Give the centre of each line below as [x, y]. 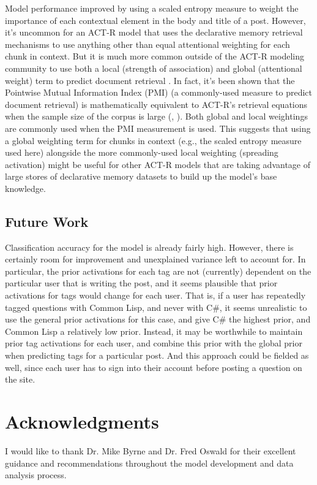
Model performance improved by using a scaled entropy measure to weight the [152, 8]
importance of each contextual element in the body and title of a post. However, [155, 20]
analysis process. [36, 475]
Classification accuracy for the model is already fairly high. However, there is [149, 247]
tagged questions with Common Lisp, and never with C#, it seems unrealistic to [156, 307]
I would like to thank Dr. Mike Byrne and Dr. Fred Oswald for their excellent [151, 450]
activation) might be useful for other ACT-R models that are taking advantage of [158, 164]
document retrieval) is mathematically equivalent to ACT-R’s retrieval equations [156, 104]
